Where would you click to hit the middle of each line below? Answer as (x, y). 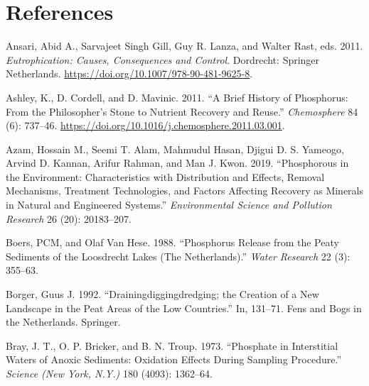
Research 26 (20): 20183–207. (69, 218)
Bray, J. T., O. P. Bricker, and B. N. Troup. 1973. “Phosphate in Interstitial (172, 345)
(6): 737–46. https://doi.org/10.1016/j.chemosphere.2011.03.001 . (145, 125)
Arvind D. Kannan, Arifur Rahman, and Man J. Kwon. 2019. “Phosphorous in (177, 163)
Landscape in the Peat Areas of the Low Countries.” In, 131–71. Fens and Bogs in (184, 308)
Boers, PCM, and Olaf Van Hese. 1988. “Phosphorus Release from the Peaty (172, 242)
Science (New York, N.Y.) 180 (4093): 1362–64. (109, 373)
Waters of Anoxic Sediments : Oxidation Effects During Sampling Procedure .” (173, 359)
